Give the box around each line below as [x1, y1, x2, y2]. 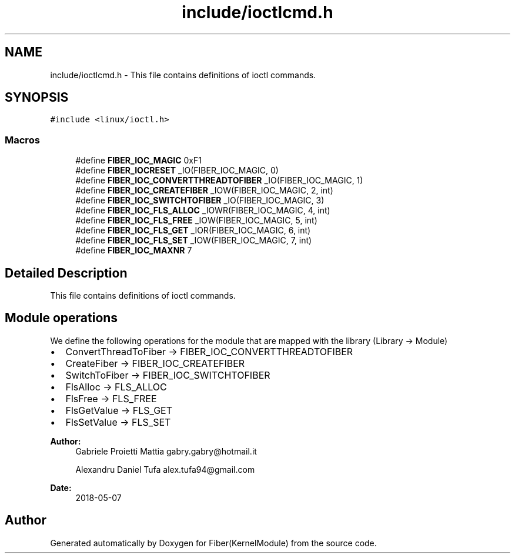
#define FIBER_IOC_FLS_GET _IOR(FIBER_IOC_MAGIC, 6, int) [75, 225, 311, 236]
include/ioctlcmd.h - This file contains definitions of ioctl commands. [50, 69, 316, 80]
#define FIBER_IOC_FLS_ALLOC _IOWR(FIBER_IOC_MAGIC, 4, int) [75, 205, 330, 216]
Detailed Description [5, 265, 128, 280]
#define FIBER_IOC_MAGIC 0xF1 [75, 155, 202, 166]
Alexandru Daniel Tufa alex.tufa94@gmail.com [75, 464, 255, 475]
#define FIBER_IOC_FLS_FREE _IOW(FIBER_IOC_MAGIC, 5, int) [75, 215, 317, 226]
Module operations [5, 310, 118, 326]
